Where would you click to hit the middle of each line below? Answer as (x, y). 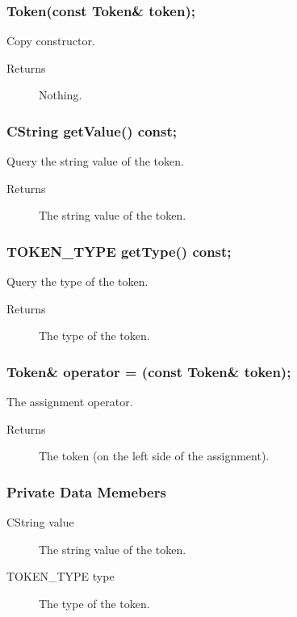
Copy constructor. (51, 41)
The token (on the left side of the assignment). (154, 456)
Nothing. (61, 95)
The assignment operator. (70, 402)
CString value (40, 522)
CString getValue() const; (92, 130)
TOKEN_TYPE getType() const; (119, 251)
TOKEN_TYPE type (61, 576)
